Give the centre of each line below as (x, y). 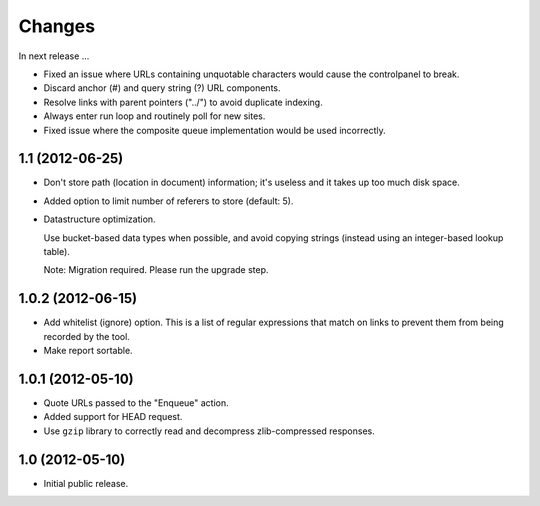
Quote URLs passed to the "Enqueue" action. (136, 402)
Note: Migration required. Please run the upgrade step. (156, 270)
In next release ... (54, 56)
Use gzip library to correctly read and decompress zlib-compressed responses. (209, 431)
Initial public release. (86, 483)
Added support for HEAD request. (113, 417)
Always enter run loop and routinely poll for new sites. (154, 116)
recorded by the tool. (86, 336)
